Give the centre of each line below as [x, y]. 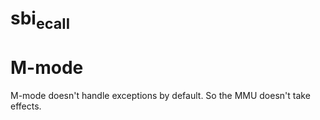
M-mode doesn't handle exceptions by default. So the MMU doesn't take [160, 95]
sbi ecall [40, 20]
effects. [26, 106]
